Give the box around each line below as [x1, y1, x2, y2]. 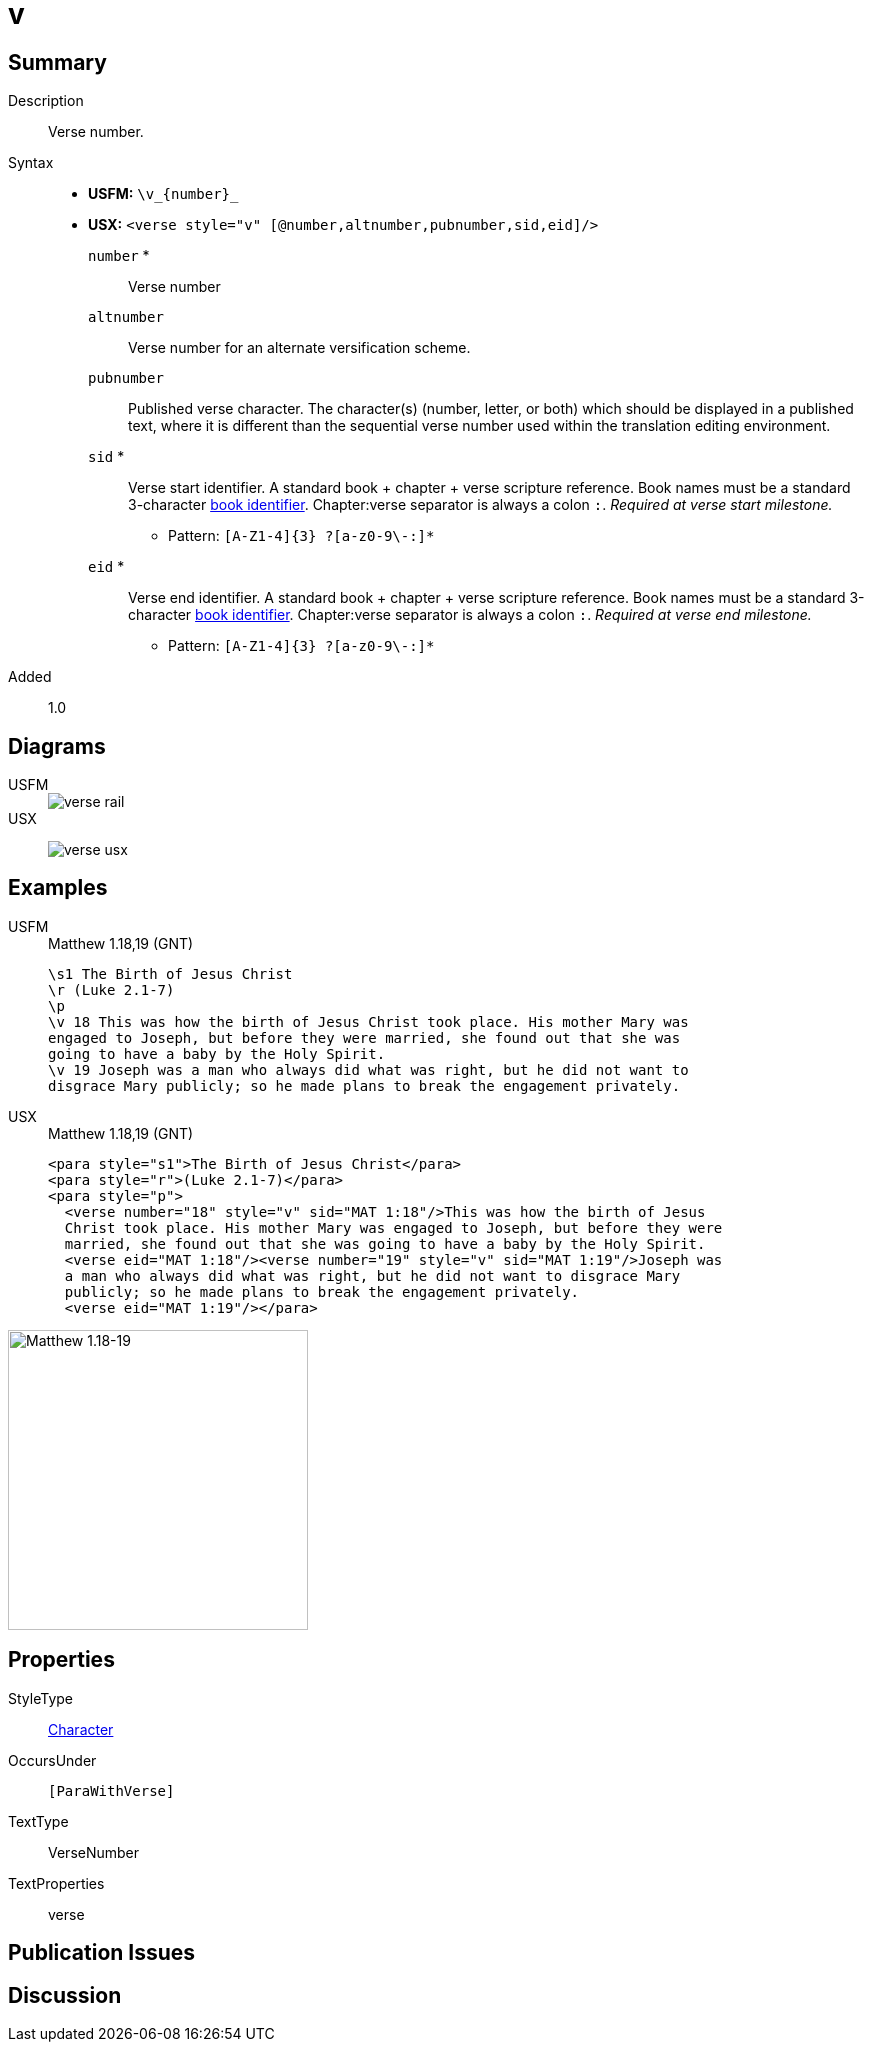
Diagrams [8, 733, 106, 759]
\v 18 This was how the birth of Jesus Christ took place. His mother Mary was [48, 1013, 689, 1030]
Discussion [8, 1982, 122, 2008]
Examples [8, 875, 108, 901]
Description [8, 92, 84, 110]
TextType [8, 1812, 69, 1830]
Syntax [8, 154, 54, 172]
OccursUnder [8, 1751, 97, 1769]
